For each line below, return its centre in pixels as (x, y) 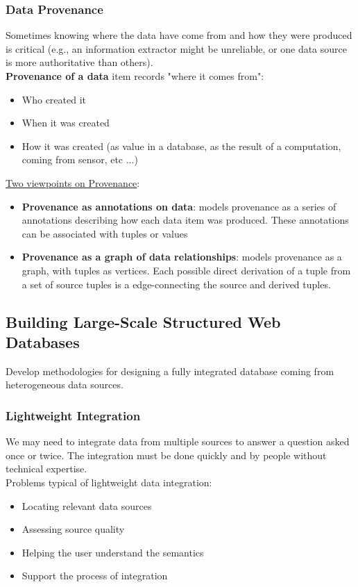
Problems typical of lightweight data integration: (109, 482)
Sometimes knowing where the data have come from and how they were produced (179, 35)
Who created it (54, 99)
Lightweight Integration (73, 415)
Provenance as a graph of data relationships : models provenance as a (182, 257)
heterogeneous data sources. (65, 385)
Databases (43, 341)
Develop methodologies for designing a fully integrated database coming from (170, 371)
